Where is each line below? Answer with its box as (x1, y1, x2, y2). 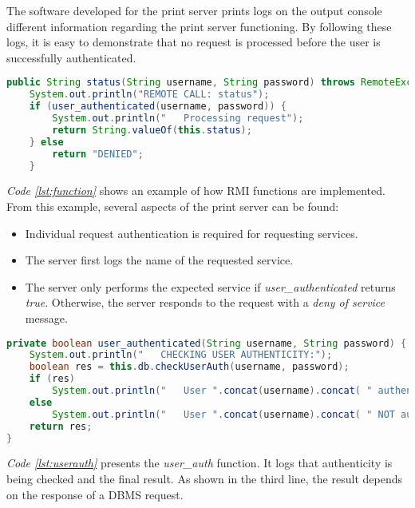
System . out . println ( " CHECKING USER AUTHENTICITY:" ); (29, 349, 333, 361)
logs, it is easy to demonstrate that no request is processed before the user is (6, 34, 381, 50)
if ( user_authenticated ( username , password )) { (29, 101, 287, 113)
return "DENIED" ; (52, 148, 144, 160)
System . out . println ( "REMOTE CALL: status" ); (29, 89, 270, 101)
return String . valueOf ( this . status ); (52, 124, 252, 136)
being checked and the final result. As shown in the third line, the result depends (6, 470, 402, 486)
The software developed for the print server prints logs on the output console (6, 2, 382, 18)
